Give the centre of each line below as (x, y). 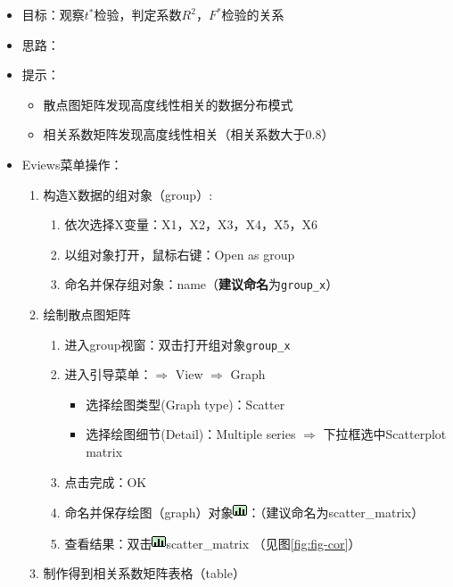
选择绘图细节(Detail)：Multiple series (191, 434)
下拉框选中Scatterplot (385, 434)
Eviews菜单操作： (72, 164)
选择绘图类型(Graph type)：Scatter (185, 404)
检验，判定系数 (138, 14)
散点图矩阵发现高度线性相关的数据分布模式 (168, 104)
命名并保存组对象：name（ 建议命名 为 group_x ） (202, 284)
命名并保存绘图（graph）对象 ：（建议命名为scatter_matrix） (244, 513)
